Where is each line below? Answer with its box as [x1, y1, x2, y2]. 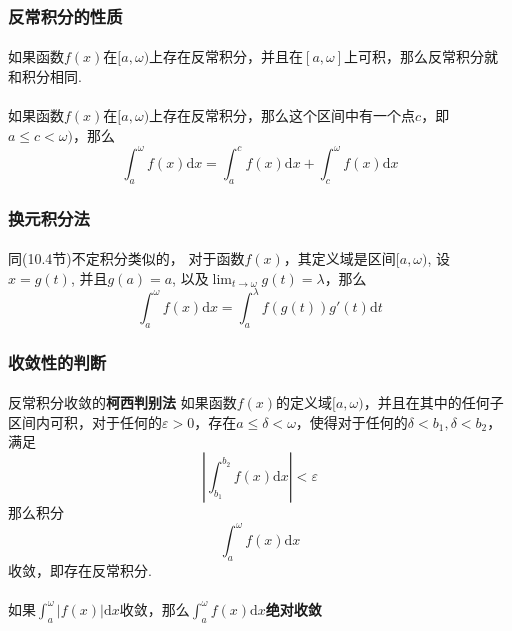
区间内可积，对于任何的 [8, 411, 162, 432]
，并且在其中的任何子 [363, 392, 504, 413]
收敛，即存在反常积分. [8, 559, 152, 580]
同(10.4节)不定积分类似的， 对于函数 [8, 248, 245, 269]
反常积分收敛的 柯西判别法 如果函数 [8, 392, 237, 413]
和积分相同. [8, 66, 82, 87]
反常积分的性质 [8, 3, 123, 28]
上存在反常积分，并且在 [149, 46, 304, 67]
